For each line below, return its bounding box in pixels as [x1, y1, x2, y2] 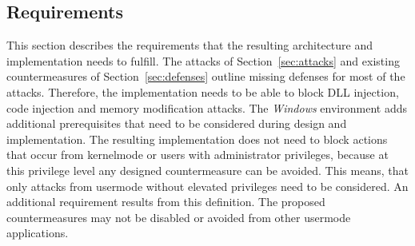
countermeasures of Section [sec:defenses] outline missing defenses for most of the [6, 68, 405, 85]
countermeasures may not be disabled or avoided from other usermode [6, 208, 351, 225]
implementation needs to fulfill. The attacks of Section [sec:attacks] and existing [6, 52, 400, 69]
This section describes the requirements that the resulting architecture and [6, 37, 373, 54]
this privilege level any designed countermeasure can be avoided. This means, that [6, 161, 409, 178]
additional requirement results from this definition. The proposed [6, 193, 325, 210]
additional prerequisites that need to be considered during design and [6, 115, 347, 132]
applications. [6, 224, 69, 241]
